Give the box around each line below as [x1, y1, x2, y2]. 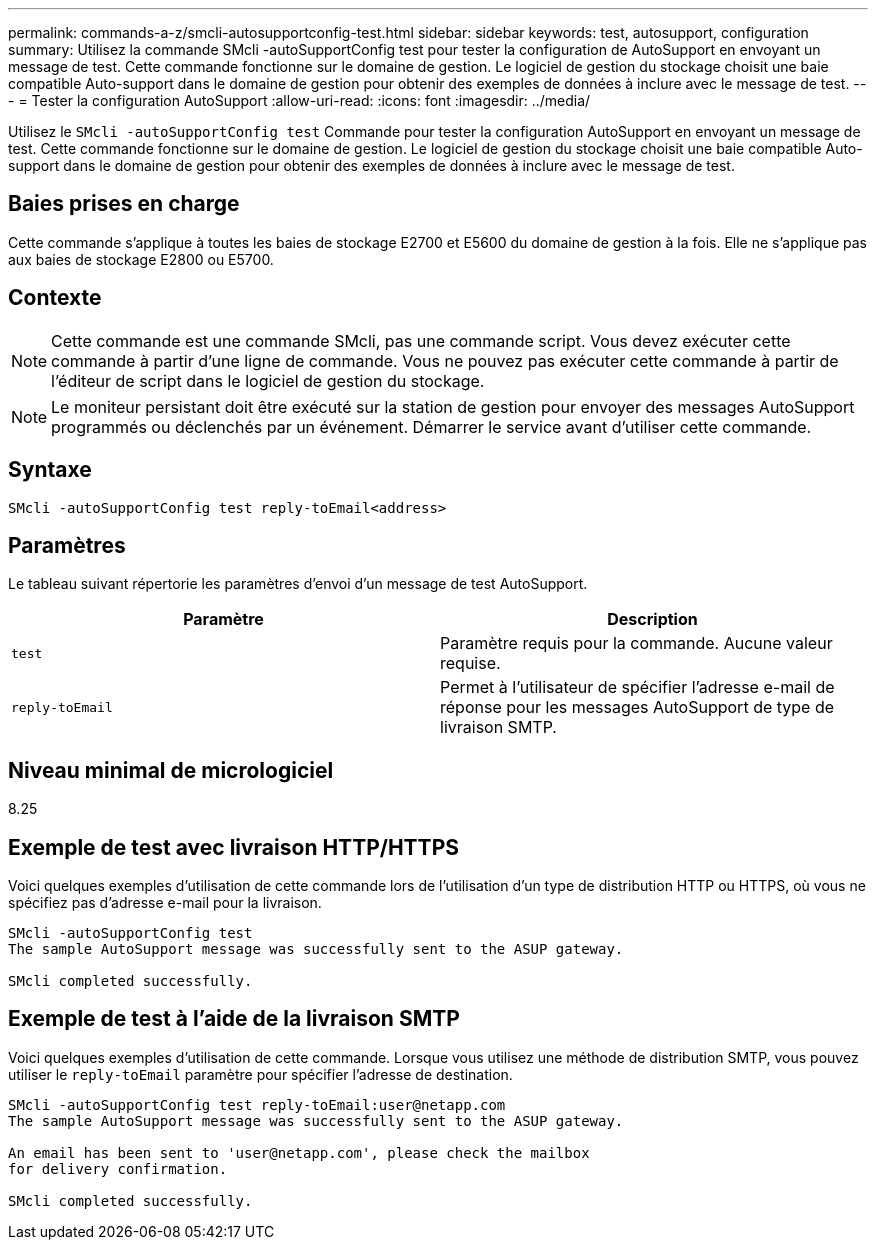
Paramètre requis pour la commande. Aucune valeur [440, 633, 833, 654]
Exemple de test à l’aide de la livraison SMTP [8, 1006, 460, 1032]
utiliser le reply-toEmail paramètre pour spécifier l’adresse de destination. [8, 1065, 513, 1083]
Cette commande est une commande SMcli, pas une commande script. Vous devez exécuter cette [51, 330, 791, 351]
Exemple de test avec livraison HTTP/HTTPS [8, 834, 459, 860]
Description [607, 609, 698, 630]
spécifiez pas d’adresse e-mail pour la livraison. [8, 894, 322, 912]
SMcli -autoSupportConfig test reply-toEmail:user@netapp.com [8, 1096, 506, 1113]
